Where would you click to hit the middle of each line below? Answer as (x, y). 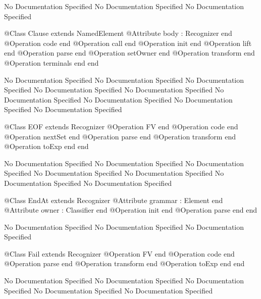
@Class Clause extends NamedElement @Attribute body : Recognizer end (118, 33)
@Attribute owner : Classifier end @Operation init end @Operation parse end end (131, 210)
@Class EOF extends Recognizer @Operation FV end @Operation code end (121, 126)
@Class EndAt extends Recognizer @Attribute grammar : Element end (114, 200)
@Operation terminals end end (51, 62)
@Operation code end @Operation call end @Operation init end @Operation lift (128, 43)
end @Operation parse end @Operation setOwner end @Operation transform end (129, 53)
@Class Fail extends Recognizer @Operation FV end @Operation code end (119, 253)
